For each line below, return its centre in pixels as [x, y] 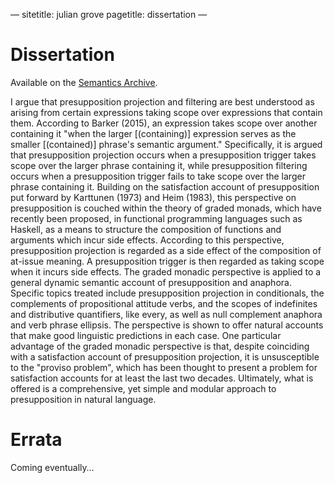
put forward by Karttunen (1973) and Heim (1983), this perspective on [153, 197]
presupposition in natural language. [83, 399]
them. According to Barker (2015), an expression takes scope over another [164, 123]
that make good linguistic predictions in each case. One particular [146, 335]
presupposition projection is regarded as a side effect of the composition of [166, 250]
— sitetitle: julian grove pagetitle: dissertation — [109, 14]
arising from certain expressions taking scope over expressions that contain [166, 112]
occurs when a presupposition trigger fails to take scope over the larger [158, 176]
